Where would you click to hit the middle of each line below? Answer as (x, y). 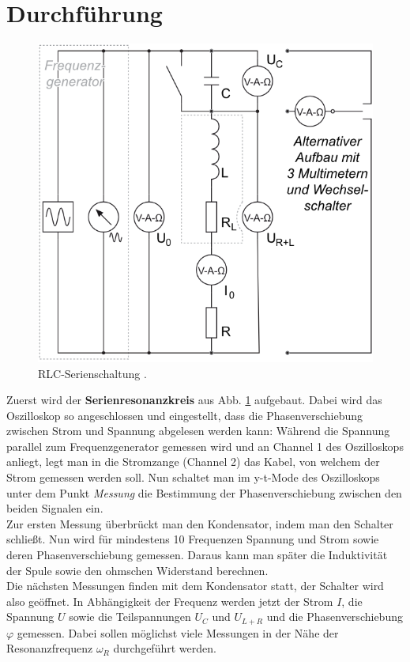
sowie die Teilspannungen (130, 617)
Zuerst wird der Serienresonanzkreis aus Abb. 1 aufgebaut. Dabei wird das (194, 400)
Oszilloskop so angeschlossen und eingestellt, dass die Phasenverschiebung (184, 415)
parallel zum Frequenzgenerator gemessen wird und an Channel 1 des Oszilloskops (205, 446)
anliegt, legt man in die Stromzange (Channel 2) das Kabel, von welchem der (193, 462)
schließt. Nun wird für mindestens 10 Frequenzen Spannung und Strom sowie (193, 539)
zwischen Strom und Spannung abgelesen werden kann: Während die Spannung (198, 431)
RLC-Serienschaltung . (92, 373)
